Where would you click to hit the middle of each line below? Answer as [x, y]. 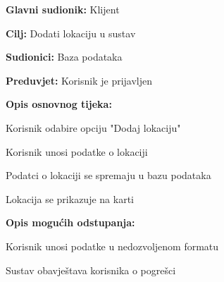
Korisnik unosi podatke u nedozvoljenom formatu [112, 246]
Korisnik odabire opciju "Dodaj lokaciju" [93, 127]
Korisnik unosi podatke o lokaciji [77, 151]
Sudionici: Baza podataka [64, 57]
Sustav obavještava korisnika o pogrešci [91, 270]
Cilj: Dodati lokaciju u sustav [71, 33]
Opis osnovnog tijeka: [59, 104]
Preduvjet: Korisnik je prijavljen [79, 80]
